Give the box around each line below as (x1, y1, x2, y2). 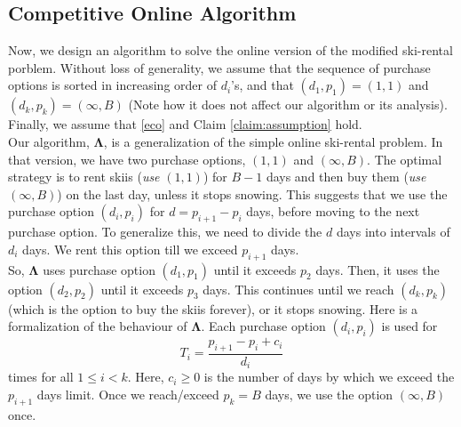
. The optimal (367, 149, 442, 168)
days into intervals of (336, 222, 450, 241)
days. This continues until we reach (203, 279, 394, 298)
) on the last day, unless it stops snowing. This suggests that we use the (57, 184, 448, 203)
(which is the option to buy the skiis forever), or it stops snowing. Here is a (8, 299, 418, 318)
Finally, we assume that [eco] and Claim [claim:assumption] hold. (8, 115, 362, 133)
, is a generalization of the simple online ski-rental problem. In (103, 132, 443, 150)
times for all (8, 367, 74, 386)
